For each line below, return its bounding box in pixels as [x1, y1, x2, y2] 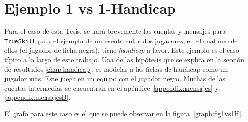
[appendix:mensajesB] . [4, 92, 71, 102]
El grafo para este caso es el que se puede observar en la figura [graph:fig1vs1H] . [4, 108, 243, 118]
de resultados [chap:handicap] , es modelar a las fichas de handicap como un [4, 64, 228, 74]
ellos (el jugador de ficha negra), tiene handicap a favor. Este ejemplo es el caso [4, 45, 239, 55]
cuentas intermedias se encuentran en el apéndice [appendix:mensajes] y [4, 82, 218, 93]
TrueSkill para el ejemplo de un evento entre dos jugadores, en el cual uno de [4, 35, 238, 45]
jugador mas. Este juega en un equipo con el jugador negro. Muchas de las [4, 73, 226, 83]
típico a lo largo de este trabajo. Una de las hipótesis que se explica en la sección [4, 54, 245, 64]
